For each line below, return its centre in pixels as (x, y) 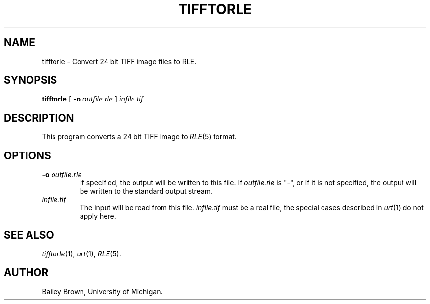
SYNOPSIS (31, 80)
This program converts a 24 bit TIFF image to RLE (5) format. (139, 137)
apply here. (98, 216)
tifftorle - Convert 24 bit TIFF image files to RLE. (119, 61)
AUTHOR (26, 273)
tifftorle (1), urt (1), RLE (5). (81, 253)
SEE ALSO (29, 235)
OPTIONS (27, 155)
